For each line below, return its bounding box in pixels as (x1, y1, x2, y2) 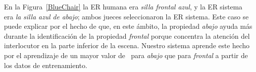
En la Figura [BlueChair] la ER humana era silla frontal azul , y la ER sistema (4, 1, 243, 11)
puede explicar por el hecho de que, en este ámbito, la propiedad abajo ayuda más (4, 21, 253, 31)
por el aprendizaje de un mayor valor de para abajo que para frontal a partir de (4, 50, 248, 60)
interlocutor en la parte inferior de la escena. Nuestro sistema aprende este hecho (4, 40, 250, 51)
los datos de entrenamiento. (4, 60, 88, 70)
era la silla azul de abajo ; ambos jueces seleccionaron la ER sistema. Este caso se (4, 11, 249, 21)
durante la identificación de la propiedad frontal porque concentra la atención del (4, 30, 250, 41)
